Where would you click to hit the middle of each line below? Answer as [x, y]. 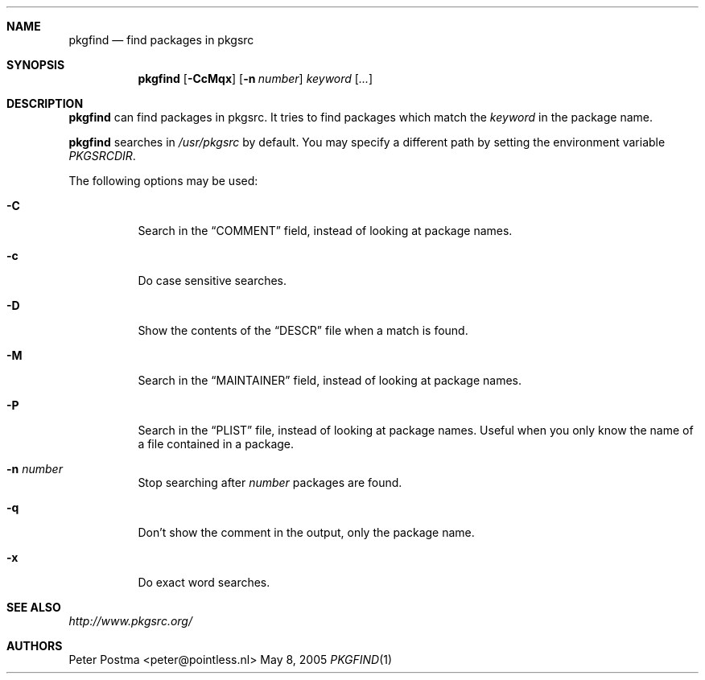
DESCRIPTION [45, 103]
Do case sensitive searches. [212, 280]
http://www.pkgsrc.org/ [131, 621]
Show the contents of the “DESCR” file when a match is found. [303, 330]
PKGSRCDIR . [102, 156]
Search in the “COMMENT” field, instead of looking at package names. [325, 231]
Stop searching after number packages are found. [270, 482]
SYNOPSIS [36, 65]
